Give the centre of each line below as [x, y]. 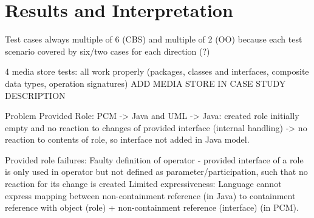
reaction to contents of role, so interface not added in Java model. [127, 139]
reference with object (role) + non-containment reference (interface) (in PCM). [152, 207]
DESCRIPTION [35, 95]
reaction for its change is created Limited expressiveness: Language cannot [143, 184]
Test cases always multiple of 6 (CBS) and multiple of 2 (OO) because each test [154, 39]
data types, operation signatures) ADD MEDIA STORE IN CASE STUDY [145, 83]
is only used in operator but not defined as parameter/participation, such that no [156, 172]
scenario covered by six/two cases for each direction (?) [108, 51]
